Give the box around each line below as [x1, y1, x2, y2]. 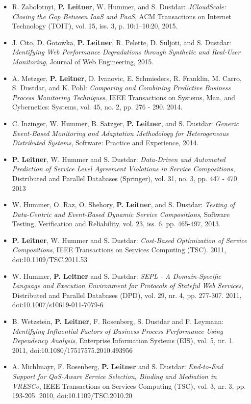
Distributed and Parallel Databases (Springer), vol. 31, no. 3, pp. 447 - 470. [12, 173, 239, 183]
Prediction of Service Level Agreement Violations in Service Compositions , [12, 163, 235, 174]
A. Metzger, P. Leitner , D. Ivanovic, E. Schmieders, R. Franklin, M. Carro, [12, 73, 242, 83]
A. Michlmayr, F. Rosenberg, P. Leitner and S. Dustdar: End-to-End [12, 361, 223, 372]
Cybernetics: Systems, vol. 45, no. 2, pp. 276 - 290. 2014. [12, 102, 183, 112]
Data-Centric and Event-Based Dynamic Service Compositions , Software [12, 209, 230, 219]
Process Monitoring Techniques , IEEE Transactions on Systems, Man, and [12, 92, 235, 102]
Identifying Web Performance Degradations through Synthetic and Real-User [12, 47, 241, 57]
